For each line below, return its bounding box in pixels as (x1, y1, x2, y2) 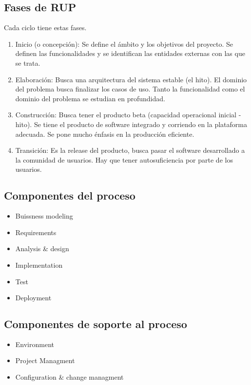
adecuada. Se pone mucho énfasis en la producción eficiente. (15, 128, 194, 139)
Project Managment (15, 355, 75, 366)
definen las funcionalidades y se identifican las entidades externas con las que (15, 48, 245, 58)
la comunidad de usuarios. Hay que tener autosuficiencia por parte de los (15, 154, 233, 165)
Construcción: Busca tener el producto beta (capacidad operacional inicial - (15, 110, 241, 120)
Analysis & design (15, 243, 69, 254)
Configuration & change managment (15, 372, 124, 382)
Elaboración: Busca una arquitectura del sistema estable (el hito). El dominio (15, 74, 247, 84)
